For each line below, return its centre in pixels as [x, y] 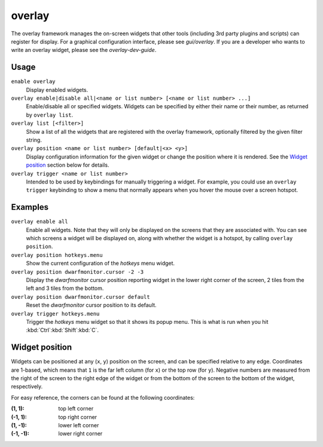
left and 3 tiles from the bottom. [65, 288]
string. [34, 140]
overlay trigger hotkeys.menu [55, 313]
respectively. [27, 387]
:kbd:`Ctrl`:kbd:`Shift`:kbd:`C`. [62, 330]
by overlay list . [50, 115]
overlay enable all [39, 222]
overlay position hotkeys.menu [57, 255]
